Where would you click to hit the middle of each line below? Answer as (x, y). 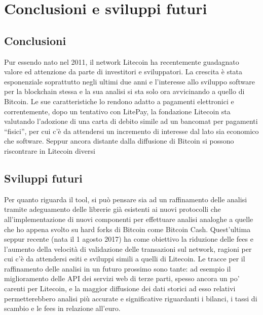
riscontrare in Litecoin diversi (50, 150)
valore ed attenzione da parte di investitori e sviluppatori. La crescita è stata (123, 72)
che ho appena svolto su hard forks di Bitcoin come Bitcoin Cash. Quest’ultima (127, 229)
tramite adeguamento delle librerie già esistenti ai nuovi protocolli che (112, 209)
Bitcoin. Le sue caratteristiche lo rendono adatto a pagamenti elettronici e (119, 101)
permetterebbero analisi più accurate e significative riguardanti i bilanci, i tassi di (131, 298)
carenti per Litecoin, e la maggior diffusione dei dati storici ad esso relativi (120, 288)
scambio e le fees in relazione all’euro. (62, 308)
